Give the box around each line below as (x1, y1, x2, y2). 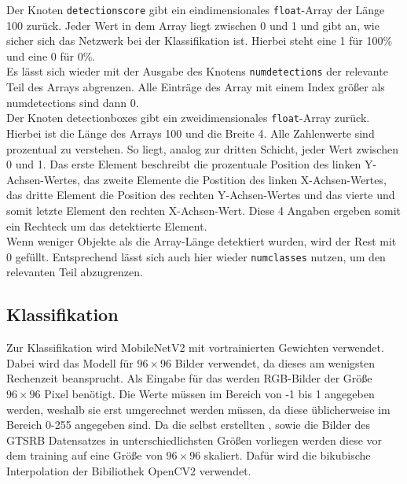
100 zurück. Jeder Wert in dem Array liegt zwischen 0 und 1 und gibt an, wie (6, 17, 379, 33)
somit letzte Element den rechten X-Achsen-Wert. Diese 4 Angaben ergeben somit (6, 201, 401, 218)
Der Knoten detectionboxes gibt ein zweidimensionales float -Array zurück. (6, 109, 370, 126)
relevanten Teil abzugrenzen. (6, 264, 143, 280)
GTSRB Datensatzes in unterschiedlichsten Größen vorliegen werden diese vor (6, 431, 383, 448)
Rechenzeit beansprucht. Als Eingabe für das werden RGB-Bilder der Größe (6, 370, 372, 386)
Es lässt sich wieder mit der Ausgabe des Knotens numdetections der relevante (6, 63, 388, 79)
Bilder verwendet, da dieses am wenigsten (174, 354, 376, 371)
